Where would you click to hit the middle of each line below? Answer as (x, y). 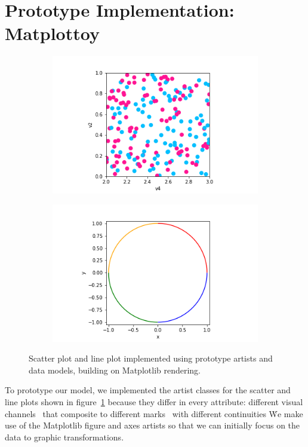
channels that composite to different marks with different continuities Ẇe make (154, 413)
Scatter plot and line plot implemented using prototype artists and (151, 358)
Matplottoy (52, 33)
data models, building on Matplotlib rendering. (115, 370)
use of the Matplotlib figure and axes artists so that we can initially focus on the (153, 425)
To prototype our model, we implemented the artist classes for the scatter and (148, 390)
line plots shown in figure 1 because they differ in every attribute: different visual (154, 401)
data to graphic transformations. (64, 437)
